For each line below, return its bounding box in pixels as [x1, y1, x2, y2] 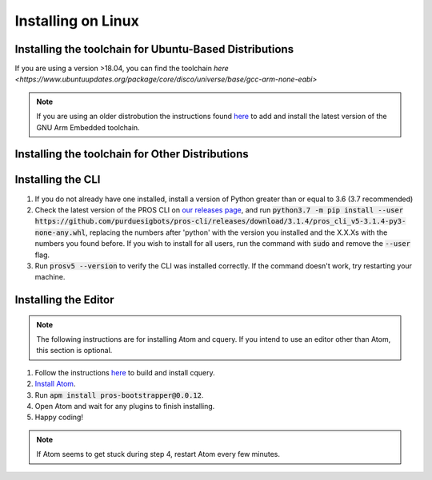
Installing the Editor [14, 293, 115, 307]
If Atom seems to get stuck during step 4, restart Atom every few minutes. [36, 450, 280, 459]
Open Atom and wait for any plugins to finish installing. [34, 402, 215, 411]
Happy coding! [34, 412, 84, 422]
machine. [34, 272, 66, 282]
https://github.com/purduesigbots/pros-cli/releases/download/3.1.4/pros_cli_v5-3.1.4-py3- [34, 216, 406, 226]
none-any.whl [34, 228, 86, 237]
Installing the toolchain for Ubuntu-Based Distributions [14, 42, 294, 56]
